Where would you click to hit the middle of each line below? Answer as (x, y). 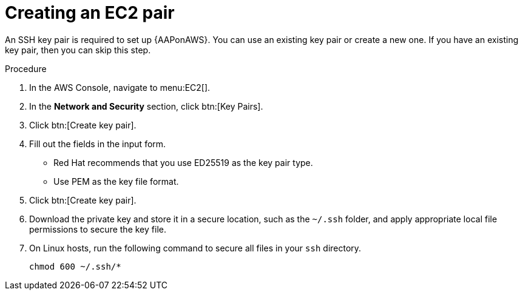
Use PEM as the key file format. (116, 181)
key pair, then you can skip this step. (78, 50)
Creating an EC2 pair (90, 13)
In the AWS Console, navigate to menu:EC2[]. (120, 87)
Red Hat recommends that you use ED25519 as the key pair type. (183, 162)
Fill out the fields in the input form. (98, 144)
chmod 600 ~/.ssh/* (75, 266)
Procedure (26, 68)
